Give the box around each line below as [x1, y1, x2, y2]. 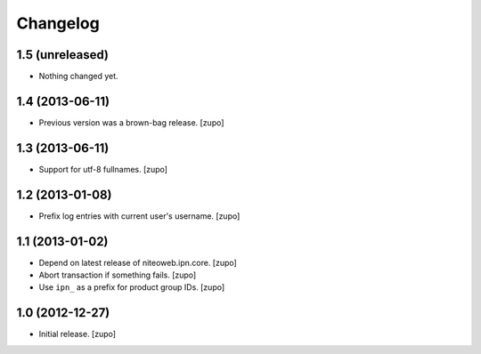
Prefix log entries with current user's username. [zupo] [38, 210, 240, 221]
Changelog [16, 13, 100, 33]
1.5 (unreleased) [16, 47, 109, 62]
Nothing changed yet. [38, 71, 119, 82]
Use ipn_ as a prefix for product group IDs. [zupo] [38, 282, 225, 293]
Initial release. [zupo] [38, 329, 116, 340]
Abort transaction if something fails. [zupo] [38, 270, 197, 280]
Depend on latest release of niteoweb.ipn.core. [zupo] [38, 257, 238, 268]
